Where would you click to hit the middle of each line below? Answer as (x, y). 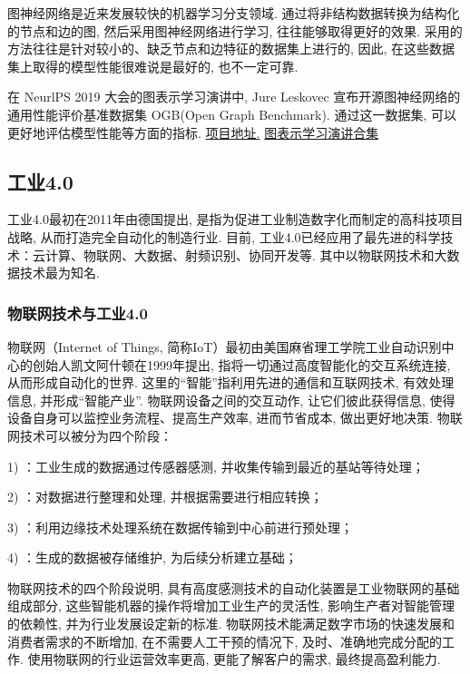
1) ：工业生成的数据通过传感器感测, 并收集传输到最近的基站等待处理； (216, 466)
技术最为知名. (59, 273)
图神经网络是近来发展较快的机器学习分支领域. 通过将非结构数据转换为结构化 (234, 13)
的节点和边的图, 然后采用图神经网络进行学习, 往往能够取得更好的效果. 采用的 (235, 30)
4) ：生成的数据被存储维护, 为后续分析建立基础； (152, 557)
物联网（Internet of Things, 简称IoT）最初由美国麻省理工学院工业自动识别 (225, 346)
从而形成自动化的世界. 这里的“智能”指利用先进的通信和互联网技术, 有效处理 (231, 382)
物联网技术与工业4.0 (78, 313)
